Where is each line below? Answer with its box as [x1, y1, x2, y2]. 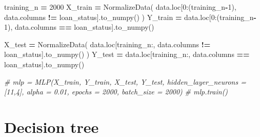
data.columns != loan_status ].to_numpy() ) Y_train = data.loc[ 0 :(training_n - [4, 11, 256, 22]
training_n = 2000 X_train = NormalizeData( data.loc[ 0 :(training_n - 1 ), [4, 2, 236, 12]
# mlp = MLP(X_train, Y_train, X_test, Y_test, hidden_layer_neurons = [4, 76, 246, 87]
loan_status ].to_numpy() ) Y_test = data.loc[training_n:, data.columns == [4, 49, 250, 60]
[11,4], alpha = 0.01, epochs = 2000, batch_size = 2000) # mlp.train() [4, 86, 228, 97]
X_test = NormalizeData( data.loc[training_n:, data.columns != [4, 38, 211, 49]
